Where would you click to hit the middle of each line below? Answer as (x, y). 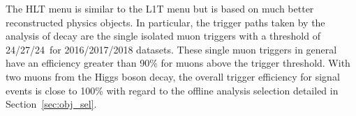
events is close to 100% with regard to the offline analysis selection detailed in (172, 90)
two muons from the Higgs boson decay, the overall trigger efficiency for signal (173, 76)
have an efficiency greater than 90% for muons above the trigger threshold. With (178, 63)
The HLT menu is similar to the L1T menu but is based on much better (160, 8)
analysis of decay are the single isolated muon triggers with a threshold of (163, 36)
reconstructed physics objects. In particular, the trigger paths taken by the (165, 22)
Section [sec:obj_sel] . (51, 104)
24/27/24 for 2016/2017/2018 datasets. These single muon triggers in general (171, 49)
